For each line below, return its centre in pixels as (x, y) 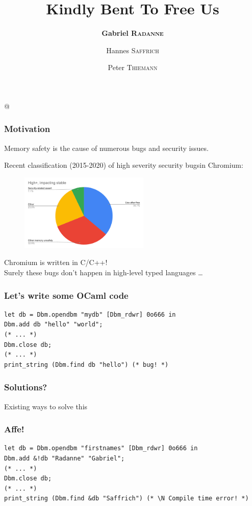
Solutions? (26, 387)
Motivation (27, 129)
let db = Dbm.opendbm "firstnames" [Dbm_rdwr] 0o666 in (101, 448)
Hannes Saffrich (133, 50)
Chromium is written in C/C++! (56, 262)
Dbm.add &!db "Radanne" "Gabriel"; (65, 459)
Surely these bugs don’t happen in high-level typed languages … (104, 272)
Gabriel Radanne (133, 33)
